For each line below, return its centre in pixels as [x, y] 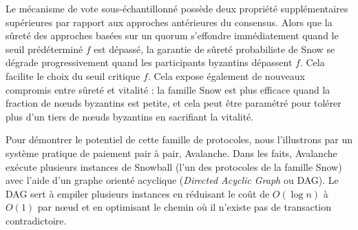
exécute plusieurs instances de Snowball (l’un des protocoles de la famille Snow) [174, 166]
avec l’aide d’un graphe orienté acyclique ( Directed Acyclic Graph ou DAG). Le [172, 180]
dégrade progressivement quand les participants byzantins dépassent [149, 62]
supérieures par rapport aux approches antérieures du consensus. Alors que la [169, 22]
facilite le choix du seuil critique [73, 75]
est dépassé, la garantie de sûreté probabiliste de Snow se [214, 49]
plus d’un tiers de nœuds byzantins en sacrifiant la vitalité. [130, 116]
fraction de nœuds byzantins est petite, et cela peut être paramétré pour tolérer [173, 103]
